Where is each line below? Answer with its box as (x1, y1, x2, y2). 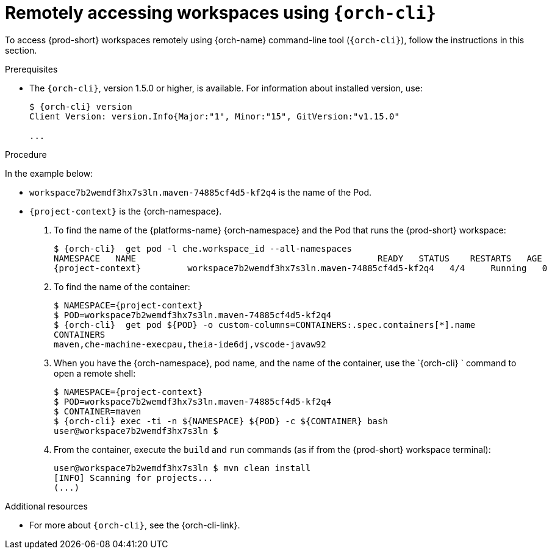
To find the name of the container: (54, 281, 190, 292)
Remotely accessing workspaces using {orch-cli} (5, 2, 437, 23)
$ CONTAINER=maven (54, 406, 142, 416)
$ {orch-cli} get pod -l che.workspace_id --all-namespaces (54, 243, 352, 254)
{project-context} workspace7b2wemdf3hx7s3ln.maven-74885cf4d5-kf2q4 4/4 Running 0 (54, 263, 548, 273)
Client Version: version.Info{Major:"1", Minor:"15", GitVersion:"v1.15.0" (29, 111, 400, 121)
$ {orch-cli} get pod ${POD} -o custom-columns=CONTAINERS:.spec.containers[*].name (54, 319, 476, 330)
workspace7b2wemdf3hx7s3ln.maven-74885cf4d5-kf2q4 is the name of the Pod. (29, 186, 372, 197)
